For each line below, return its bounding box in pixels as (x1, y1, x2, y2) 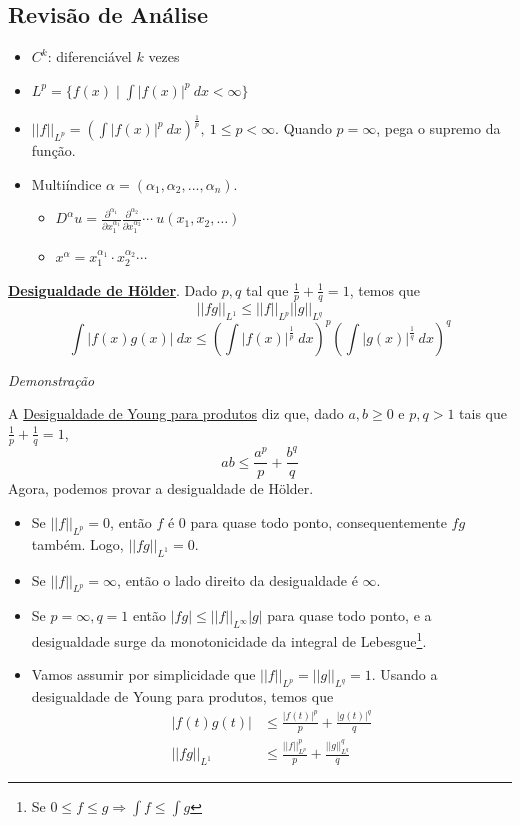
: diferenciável (47, 46, 132, 67)
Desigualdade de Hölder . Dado (8, 279, 218, 300)
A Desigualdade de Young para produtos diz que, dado (8, 403, 344, 424)
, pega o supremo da (376, 118, 501, 139)
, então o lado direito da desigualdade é (117, 569, 358, 590)
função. (31, 140, 76, 161)
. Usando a (371, 664, 438, 685)
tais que (459, 403, 508, 424)
